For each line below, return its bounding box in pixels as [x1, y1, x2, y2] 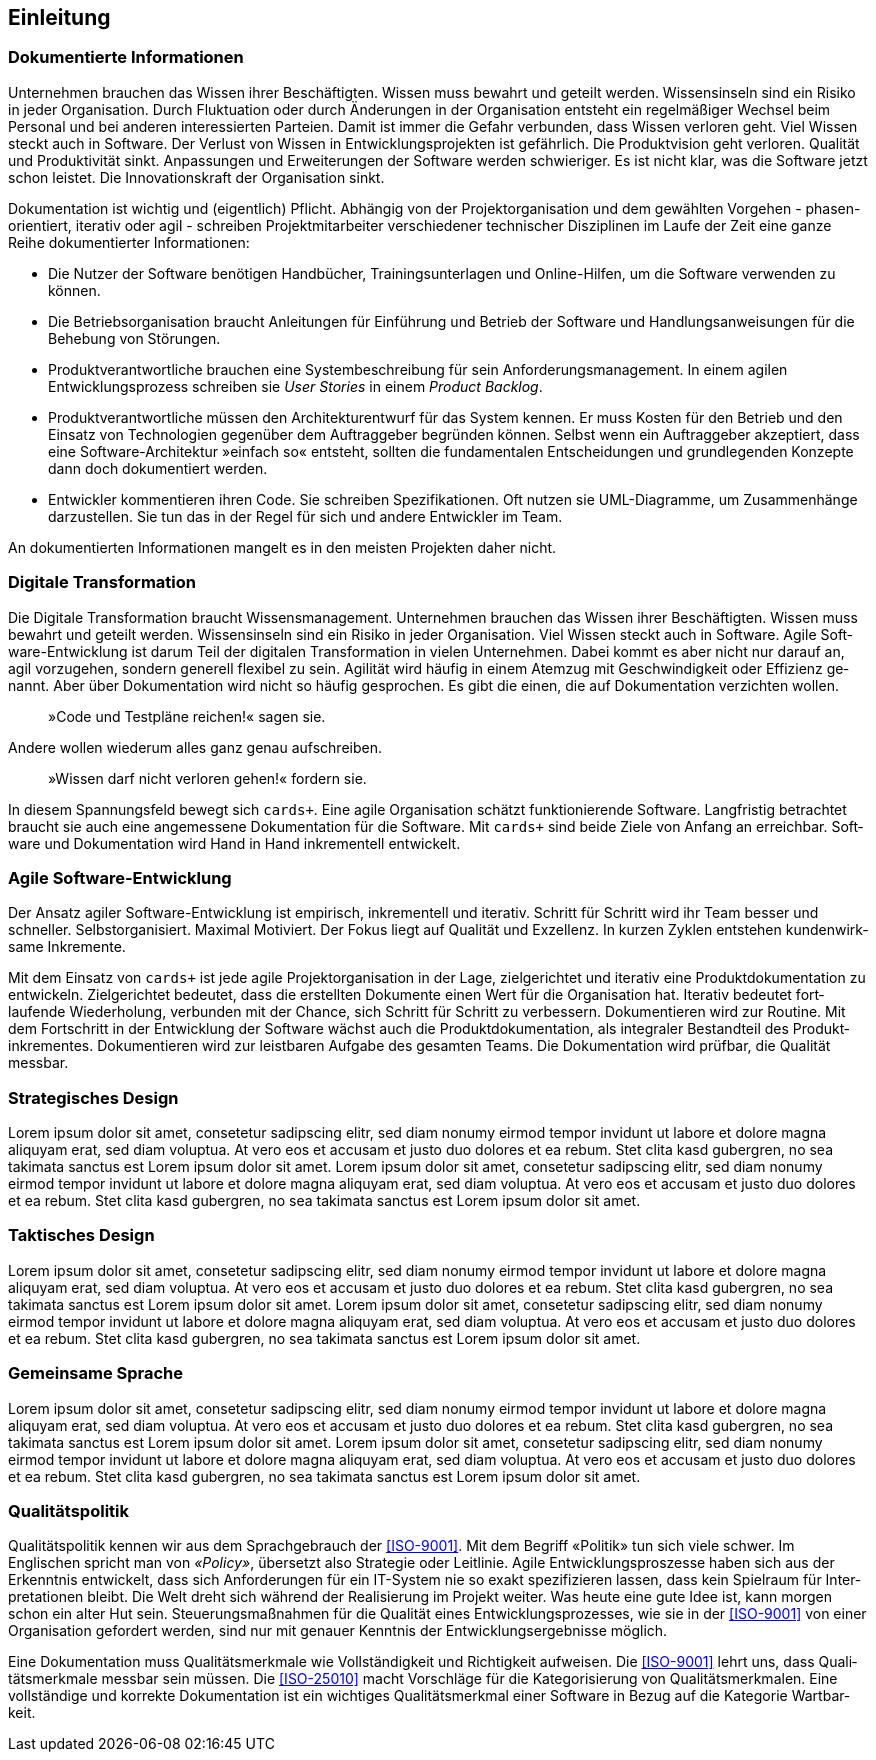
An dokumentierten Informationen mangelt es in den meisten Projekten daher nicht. [8, 538, 557, 556]
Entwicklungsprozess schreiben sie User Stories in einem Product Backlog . [48, 377, 543, 395]
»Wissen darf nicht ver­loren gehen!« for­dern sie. [48, 769, 367, 787]
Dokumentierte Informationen [8, 47, 244, 68]
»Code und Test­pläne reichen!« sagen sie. [48, 707, 326, 725]
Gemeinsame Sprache [8, 1363, 184, 1384]
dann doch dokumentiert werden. [48, 459, 268, 477]
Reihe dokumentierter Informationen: [8, 233, 250, 251]
